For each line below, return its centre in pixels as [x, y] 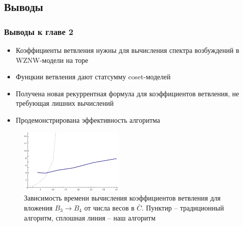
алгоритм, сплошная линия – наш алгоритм [90, 217]
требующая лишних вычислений [65, 103]
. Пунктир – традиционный [183, 207]
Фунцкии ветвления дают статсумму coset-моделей [93, 77]
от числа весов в [109, 207]
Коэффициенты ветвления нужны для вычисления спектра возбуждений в [127, 50]
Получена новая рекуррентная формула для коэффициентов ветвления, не [127, 93]
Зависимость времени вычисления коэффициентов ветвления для [122, 198]
